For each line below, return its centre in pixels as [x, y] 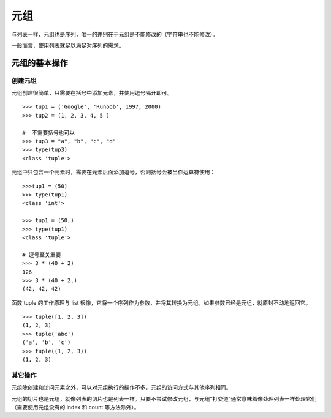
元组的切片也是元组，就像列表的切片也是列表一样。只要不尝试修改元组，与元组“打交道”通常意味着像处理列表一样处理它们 [164, 398]
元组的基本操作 [40, 63]
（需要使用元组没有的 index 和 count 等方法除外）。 [75, 407]
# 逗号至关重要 [42, 255]
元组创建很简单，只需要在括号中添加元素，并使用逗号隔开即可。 [92, 93]
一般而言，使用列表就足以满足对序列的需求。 [68, 45]
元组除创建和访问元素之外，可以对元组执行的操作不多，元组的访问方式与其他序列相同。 [121, 387]
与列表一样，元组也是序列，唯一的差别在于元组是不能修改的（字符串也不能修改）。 [115, 34]
